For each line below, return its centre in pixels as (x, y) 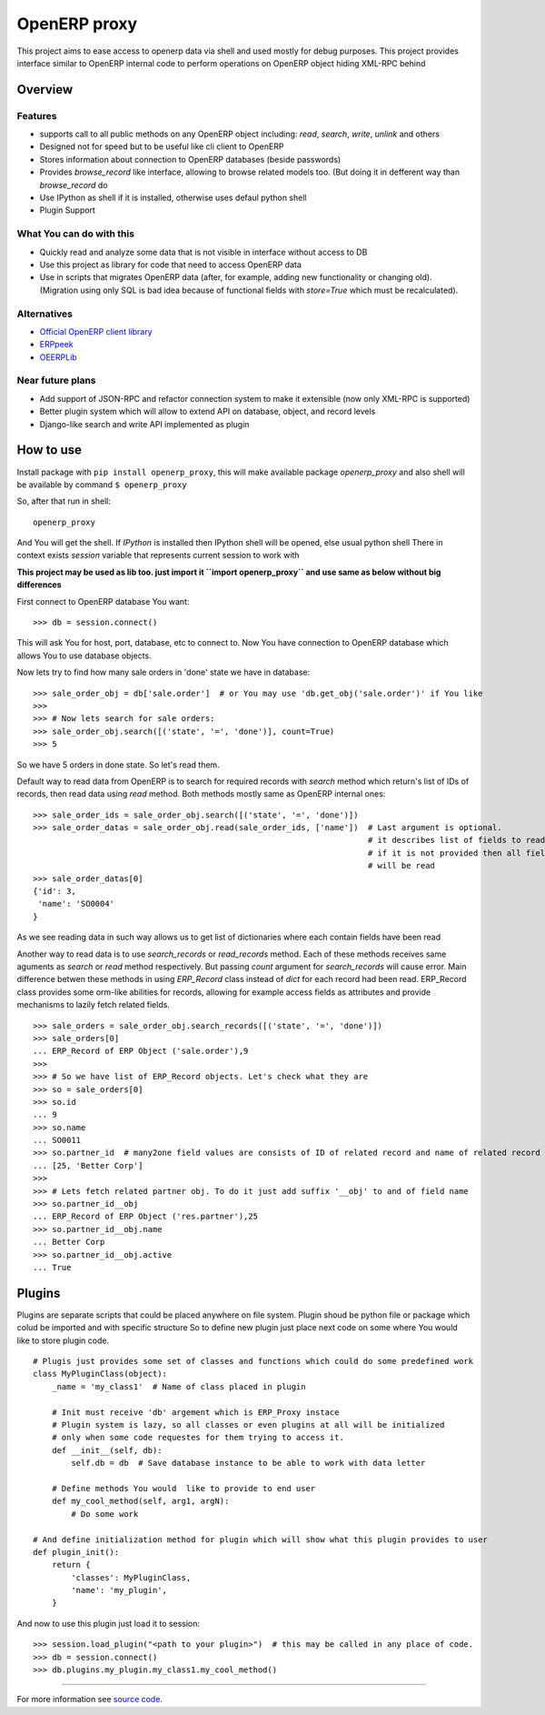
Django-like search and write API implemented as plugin (144, 424)
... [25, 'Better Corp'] (88, 1165)
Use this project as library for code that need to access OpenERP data (170, 265)
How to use (49, 450)
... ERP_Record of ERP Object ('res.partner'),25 (146, 1217)
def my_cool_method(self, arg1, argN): (140, 1501)
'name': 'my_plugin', (119, 1590)
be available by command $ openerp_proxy (102, 484)
